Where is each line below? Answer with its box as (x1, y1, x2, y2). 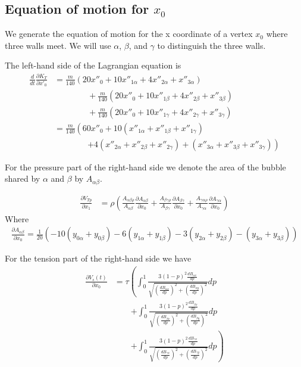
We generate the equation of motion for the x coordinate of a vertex (5, 27, 253, 40)
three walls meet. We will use (5, 39, 111, 51)
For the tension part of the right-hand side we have (5, 252, 192, 265)
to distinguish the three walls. (157, 39, 266, 51)
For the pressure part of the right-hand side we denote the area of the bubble (5, 160, 286, 173)
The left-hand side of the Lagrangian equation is (5, 59, 181, 71)
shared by (5, 172, 40, 185)
